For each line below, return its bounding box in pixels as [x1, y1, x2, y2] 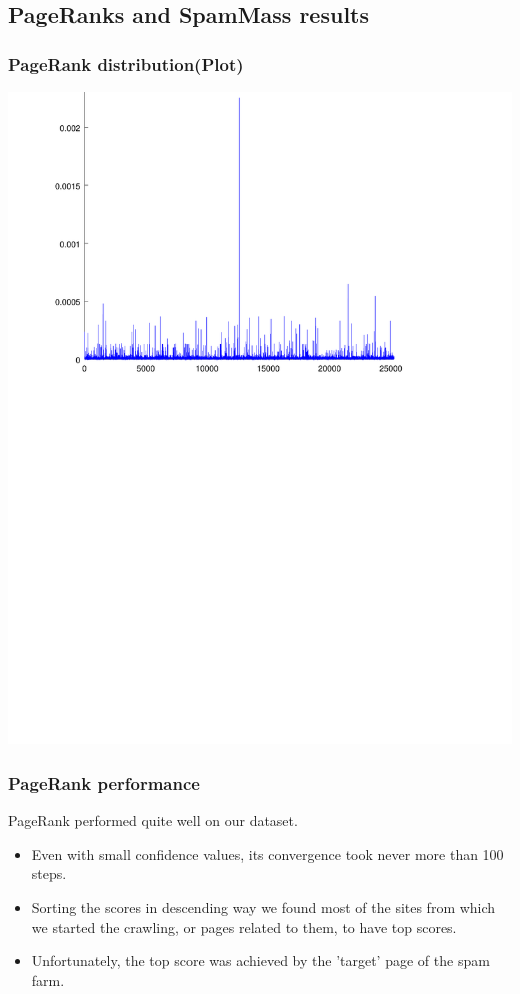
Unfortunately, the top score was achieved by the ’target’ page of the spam [31, 950, 490, 971]
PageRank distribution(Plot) [8, 51, 244, 76]
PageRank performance [8, 770, 200, 795]
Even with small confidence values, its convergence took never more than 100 [31, 843, 504, 864]
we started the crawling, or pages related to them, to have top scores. [31, 916, 457, 937]
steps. [31, 863, 67, 884]
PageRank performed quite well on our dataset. [8, 810, 298, 831]
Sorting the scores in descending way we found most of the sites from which [31, 897, 496, 918]
